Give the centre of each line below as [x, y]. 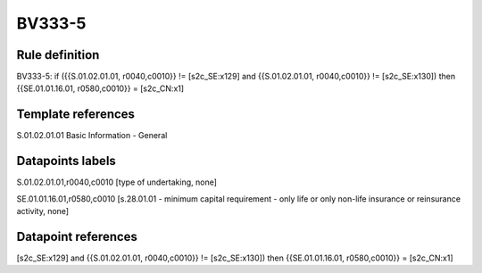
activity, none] [43, 211]
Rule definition [58, 55]
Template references [76, 115]
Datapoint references [77, 236]
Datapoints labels [66, 161]
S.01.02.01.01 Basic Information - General [92, 136]
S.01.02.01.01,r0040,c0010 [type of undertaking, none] [117, 182]
